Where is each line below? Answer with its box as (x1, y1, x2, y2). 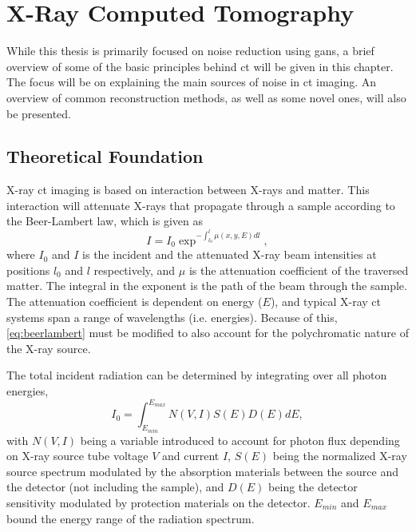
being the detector (268, 478, 358, 495)
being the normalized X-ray (272, 447, 407, 464)
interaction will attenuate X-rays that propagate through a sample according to (6, 197, 395, 213)
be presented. (6, 105, 72, 121)
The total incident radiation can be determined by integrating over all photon (6, 367, 387, 383)
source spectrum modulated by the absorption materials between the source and (6, 463, 398, 479)
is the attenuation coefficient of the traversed (188, 261, 409, 278)
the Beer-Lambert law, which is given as (6, 212, 203, 229)
